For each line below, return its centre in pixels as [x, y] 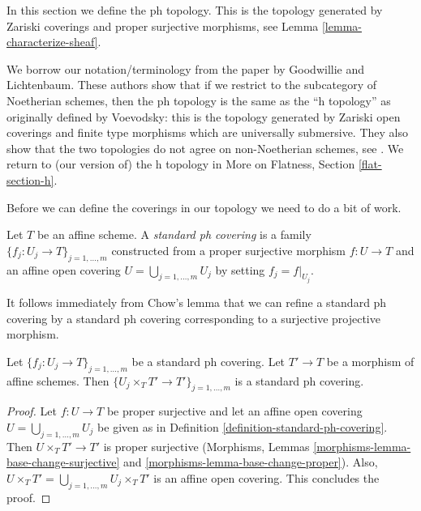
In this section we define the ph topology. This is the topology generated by [195, 10]
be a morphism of [370, 361]
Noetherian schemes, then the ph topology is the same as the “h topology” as [199, 100]
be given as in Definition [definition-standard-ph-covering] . [243, 426]
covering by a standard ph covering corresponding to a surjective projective [193, 318]
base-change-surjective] [63, 462]
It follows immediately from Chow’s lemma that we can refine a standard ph [197, 302]
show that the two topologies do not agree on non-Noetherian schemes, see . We [205, 148]
